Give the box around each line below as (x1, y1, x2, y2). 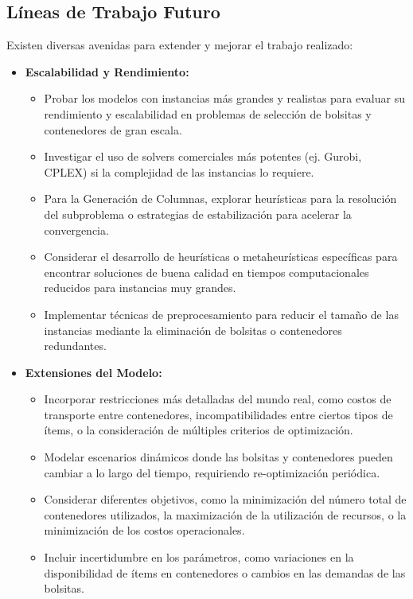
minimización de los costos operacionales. (44, 522, 245, 539)
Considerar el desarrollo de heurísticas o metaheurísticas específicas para (44, 248, 398, 265)
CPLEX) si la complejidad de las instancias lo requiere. (44, 163, 314, 180)
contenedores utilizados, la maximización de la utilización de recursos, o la (44, 506, 407, 523)
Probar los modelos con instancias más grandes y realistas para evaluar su (44, 90, 405, 107)
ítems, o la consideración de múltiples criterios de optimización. (44, 422, 353, 438)
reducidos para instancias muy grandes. (44, 279, 236, 296)
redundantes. (44, 337, 107, 354)
